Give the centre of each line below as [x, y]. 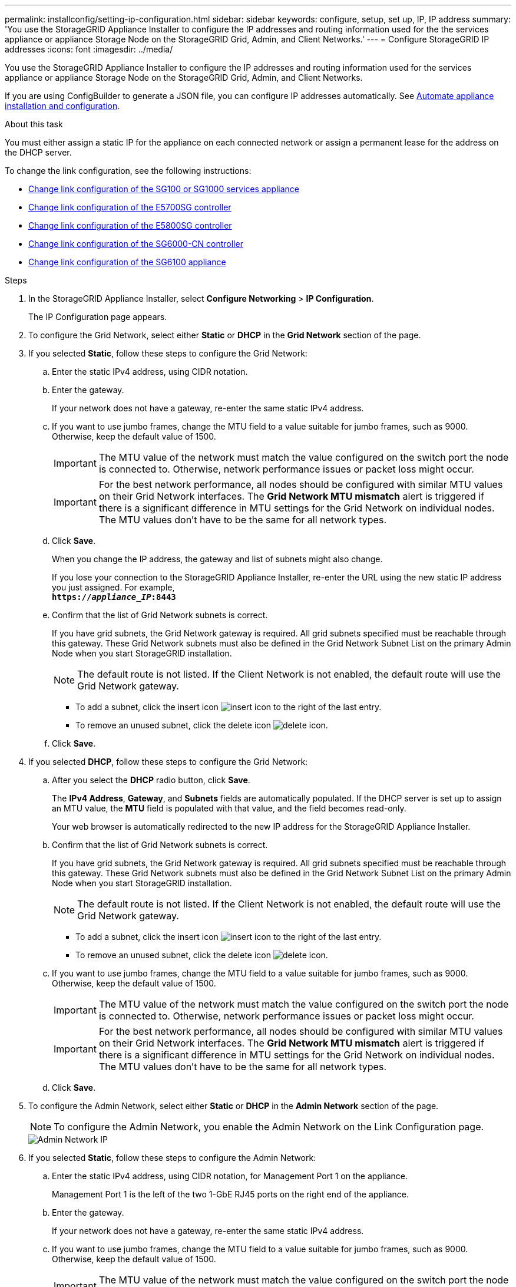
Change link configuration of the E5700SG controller [130, 207]
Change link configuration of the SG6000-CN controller [136, 244]
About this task [34, 124]
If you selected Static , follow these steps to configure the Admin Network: [172, 1158]
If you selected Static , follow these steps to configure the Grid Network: [168, 353]
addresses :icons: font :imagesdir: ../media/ [89, 49]
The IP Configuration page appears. [98, 317]
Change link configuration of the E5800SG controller [130, 225]
